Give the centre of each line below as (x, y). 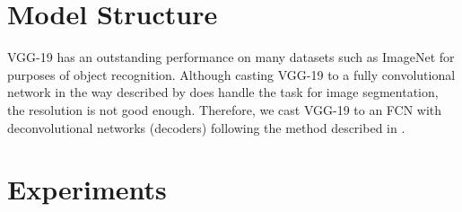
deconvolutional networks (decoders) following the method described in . (206, 127)
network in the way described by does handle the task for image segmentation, (223, 92)
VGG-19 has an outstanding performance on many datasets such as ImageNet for (231, 57)
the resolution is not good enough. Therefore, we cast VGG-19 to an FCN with (225, 109)
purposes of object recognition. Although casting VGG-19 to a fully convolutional (231, 74)
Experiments (87, 189)
